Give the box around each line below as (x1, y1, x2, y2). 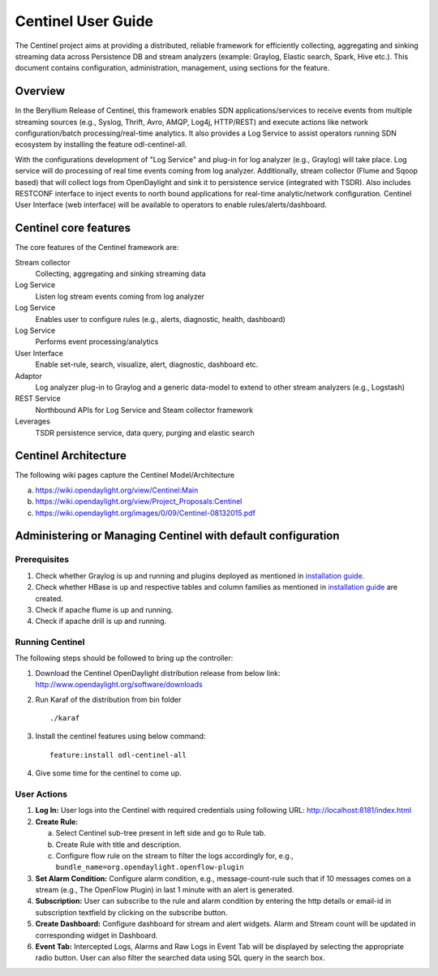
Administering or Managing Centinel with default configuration (15, 529, 340, 543)
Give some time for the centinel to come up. (35, 768, 182, 778)
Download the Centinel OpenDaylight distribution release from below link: (35, 668, 281, 677)
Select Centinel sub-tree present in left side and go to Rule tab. (55, 828, 267, 838)
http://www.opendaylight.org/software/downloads (35, 680, 203, 690)
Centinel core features (15, 221, 131, 235)
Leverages (15, 416, 50, 426)
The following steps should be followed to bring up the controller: (15, 653, 234, 663)
